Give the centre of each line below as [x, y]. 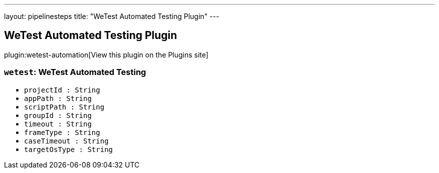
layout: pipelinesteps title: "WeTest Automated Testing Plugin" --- [112, 16]
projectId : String [62, 90]
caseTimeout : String [66, 141]
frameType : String [62, 132]
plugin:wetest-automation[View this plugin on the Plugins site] [106, 54]
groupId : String [58, 115]
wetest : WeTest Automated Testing [75, 72]
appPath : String [58, 98]
